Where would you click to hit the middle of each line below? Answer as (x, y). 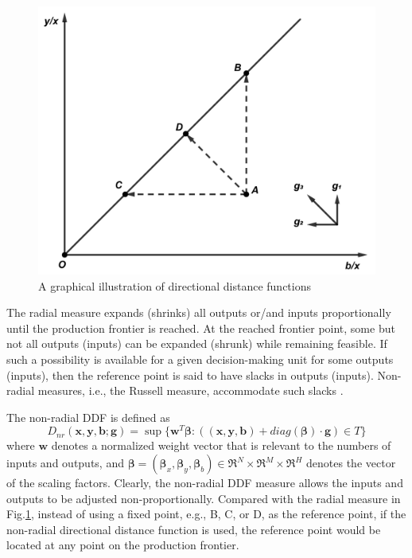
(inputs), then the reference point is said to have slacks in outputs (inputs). (190, 375)
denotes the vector (351, 463)
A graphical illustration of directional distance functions (175, 285)
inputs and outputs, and (65, 463)
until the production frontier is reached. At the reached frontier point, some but (201, 328)
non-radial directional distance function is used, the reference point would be (194, 529)
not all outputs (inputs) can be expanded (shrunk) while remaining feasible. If (197, 343)
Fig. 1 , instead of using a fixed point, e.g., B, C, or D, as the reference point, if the (206, 514)
